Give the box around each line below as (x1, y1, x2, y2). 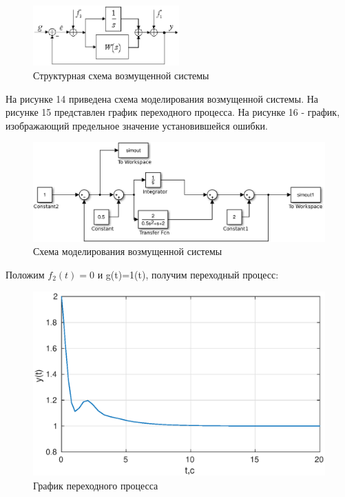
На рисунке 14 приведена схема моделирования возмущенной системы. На (6, 91, 319, 105)
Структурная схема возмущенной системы (33, 68, 209, 82)
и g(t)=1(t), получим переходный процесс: (97, 267, 279, 281)
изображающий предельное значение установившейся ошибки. (6, 118, 268, 132)
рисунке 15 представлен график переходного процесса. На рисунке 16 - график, (6, 105, 340, 119)
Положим (6, 267, 45, 281)
